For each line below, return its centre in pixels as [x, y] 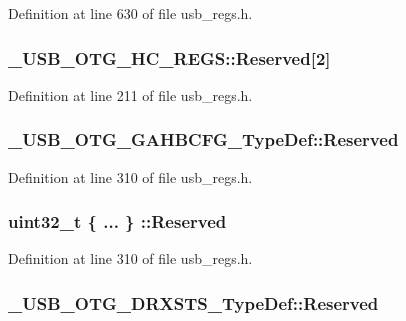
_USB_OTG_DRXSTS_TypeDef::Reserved [193, 302]
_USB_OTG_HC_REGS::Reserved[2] [169, 57]
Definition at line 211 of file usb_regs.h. [130, 94]
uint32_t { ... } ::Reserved [117, 221]
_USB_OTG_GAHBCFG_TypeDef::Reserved [203, 139]
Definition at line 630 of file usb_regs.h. [130, 13]
